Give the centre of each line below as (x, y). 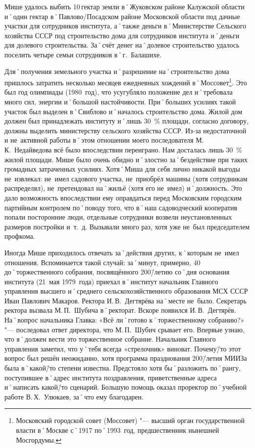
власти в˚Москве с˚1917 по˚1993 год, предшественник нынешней (117, 430)
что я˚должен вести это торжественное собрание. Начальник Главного (110, 339)
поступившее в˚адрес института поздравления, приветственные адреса (111, 377)
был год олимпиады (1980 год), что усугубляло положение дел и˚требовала (119, 92)
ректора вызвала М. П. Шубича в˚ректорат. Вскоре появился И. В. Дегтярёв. (120, 310)
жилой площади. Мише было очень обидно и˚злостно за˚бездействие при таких (126, 159)
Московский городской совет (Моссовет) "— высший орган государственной (130, 420)
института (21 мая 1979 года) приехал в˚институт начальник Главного (111, 281)
